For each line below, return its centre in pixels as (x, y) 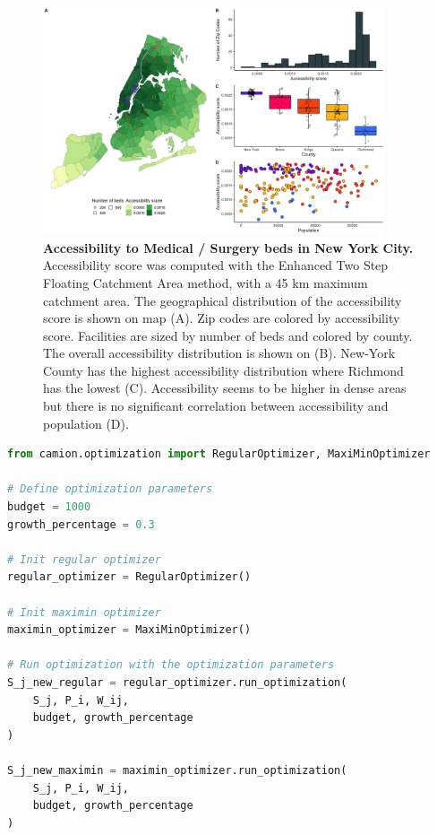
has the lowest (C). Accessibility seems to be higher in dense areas (225, 388)
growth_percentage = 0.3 (81, 524)
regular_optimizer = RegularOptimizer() (129, 577)
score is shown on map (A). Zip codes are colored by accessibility (222, 318)
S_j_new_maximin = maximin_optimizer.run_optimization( (177, 770)
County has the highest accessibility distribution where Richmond (223, 370)
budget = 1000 (49, 507)
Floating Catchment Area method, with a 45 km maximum (206, 282)
